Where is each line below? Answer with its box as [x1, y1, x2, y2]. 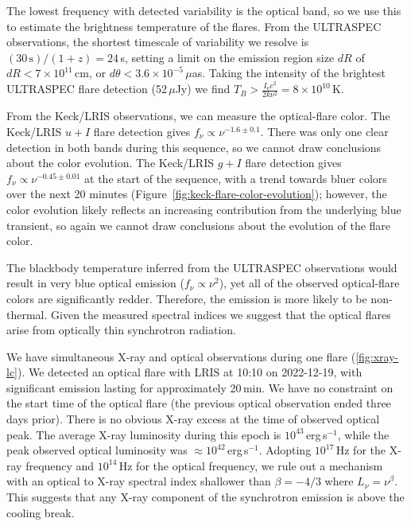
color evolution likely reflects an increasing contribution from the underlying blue [6, 201, 401, 217]
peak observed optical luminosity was [6, 442, 188, 458]
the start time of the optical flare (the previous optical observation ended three [6, 395, 391, 411]
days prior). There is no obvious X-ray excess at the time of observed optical [6, 411, 380, 427]
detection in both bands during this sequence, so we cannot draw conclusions [6, 138, 382, 155]
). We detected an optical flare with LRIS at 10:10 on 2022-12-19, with [17, 364, 363, 380]
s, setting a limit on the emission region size [120, 49, 335, 65]
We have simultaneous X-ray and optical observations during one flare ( [6, 348, 356, 364]
